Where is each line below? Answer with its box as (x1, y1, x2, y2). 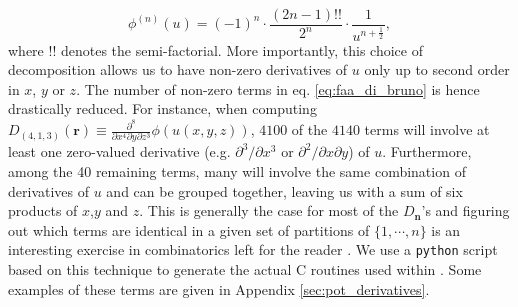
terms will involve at (364, 119, 490, 140)
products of (8, 200, 78, 221)
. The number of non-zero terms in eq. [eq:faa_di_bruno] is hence (76, 78, 480, 99)
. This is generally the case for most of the (139, 200, 399, 221)
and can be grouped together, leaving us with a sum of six (106, 180, 463, 201)
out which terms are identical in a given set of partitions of (8, 219, 370, 240)
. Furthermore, (382, 141, 472, 162)
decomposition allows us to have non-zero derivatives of (8, 59, 348, 80)
